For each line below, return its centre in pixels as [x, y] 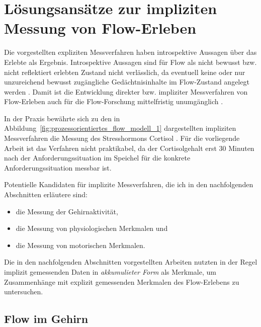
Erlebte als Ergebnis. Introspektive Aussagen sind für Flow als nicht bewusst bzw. [130, 62]
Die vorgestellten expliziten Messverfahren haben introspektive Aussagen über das [130, 52]
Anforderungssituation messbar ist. [58, 167]
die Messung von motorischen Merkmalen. [80, 245]
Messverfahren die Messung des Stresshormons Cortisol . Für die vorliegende [122, 138]
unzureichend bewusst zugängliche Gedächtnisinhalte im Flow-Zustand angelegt [127, 82]
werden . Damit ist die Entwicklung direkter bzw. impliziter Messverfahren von [126, 91]
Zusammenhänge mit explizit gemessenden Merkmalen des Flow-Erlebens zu [122, 281]
